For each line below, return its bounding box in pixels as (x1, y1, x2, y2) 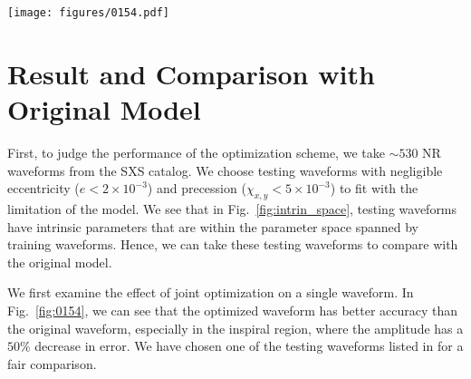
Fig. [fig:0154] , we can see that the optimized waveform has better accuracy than (7, 300, 458, 319)
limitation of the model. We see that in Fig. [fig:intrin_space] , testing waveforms (7, 199, 457, 218)
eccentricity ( (7, 179, 80, 198)
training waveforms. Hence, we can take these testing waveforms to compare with (7, 235, 458, 254)
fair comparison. (7, 354, 97, 373)
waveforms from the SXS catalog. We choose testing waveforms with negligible (7, 160, 443, 180)
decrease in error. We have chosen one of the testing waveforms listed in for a (34, 336, 464, 355)
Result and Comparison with (7, 54, 375, 92)
